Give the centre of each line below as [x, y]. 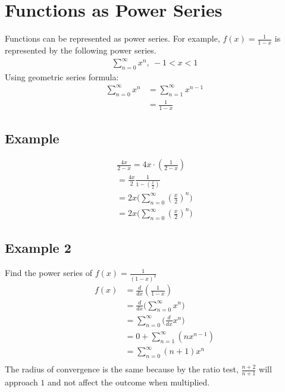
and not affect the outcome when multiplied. [129, 382]
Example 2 [38, 248]
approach [21, 382]
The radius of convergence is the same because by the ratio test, [122, 369]
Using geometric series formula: [62, 76]
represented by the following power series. [81, 50]
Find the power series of [49, 273]
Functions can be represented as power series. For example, [112, 38]
